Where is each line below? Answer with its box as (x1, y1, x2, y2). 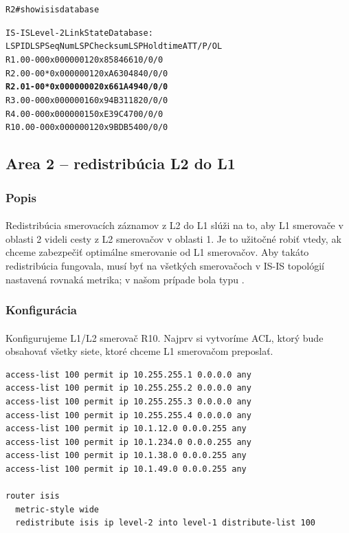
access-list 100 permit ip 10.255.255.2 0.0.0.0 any (5, 383, 251, 393)
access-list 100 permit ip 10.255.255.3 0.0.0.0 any (5, 396, 251, 406)
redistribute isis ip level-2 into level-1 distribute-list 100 (15, 518, 316, 528)
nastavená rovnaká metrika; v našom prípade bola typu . (5, 272, 245, 286)
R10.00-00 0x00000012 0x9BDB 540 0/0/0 (5, 122, 168, 133)
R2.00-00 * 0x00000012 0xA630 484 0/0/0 (5, 68, 168, 78)
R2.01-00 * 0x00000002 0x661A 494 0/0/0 (5, 82, 168, 92)
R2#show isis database (5, 5, 100, 14)
